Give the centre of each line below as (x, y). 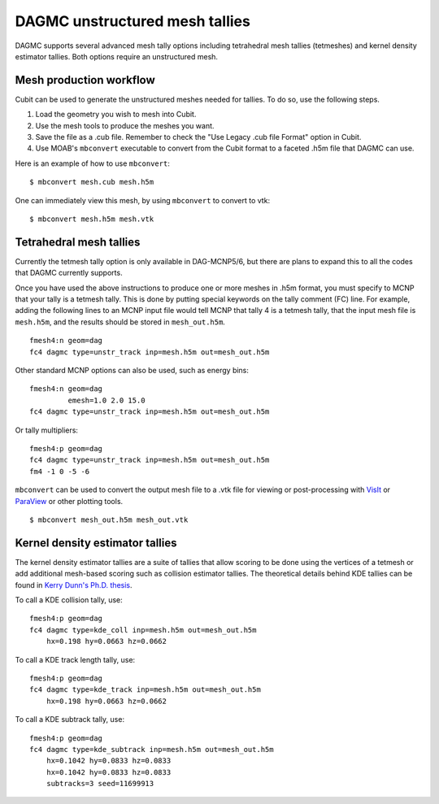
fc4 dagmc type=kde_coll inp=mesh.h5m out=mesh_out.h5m (143, 630)
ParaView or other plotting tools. (69, 501)
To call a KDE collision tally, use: (69, 600)
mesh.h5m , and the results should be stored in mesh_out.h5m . (120, 322)
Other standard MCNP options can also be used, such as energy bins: (132, 370)
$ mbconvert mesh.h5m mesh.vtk (92, 219)
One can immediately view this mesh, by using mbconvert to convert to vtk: (143, 200)
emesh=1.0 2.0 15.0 (106, 400)
